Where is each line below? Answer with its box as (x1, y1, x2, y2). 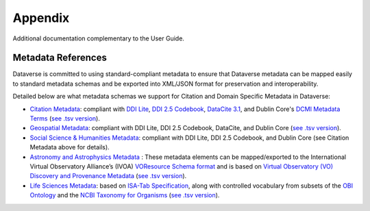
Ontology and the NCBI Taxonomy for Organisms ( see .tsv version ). (29, 191, 220, 199)
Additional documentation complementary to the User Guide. (12, 34, 185, 42)
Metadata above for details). (29, 143, 110, 151)
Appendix (12, 10, 70, 25)
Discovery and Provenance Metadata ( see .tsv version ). (29, 172, 187, 180)
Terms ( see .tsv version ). (29, 114, 101, 123)
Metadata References (12, 52, 108, 64)
